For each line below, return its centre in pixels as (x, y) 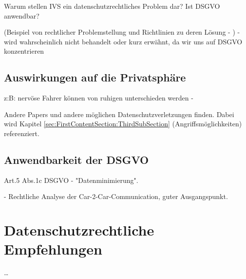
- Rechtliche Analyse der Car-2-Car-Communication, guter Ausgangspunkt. (116, 196)
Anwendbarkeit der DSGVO (76, 159)
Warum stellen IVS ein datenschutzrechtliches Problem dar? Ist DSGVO (112, 6)
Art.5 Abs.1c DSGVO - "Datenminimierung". (71, 180)
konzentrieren (24, 51)
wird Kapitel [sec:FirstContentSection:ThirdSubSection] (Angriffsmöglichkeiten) (123, 124)
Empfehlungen (53, 249)
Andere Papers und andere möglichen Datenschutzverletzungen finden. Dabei (119, 114)
